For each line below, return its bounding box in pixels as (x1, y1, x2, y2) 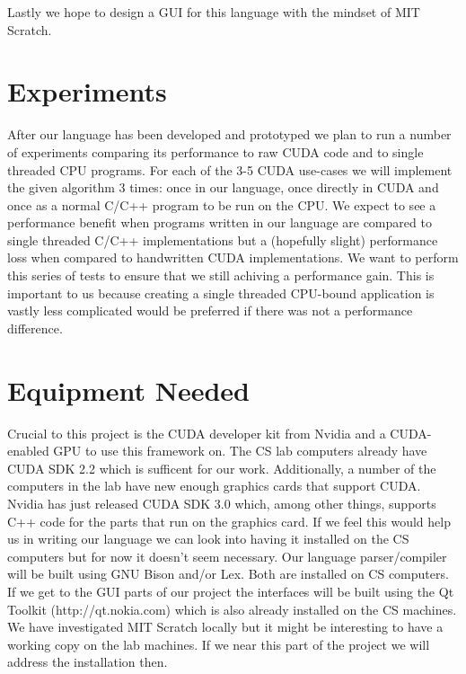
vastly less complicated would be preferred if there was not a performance (7, 301, 413, 320)
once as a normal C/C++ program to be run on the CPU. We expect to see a (7, 195, 436, 214)
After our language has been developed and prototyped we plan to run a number (7, 125, 452, 144)
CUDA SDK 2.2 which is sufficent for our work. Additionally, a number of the (7, 458, 436, 477)
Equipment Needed (7, 371, 250, 408)
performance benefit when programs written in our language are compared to (7, 213, 432, 232)
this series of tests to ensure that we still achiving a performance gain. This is (7, 266, 435, 285)
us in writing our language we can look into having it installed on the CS (7, 529, 409, 548)
